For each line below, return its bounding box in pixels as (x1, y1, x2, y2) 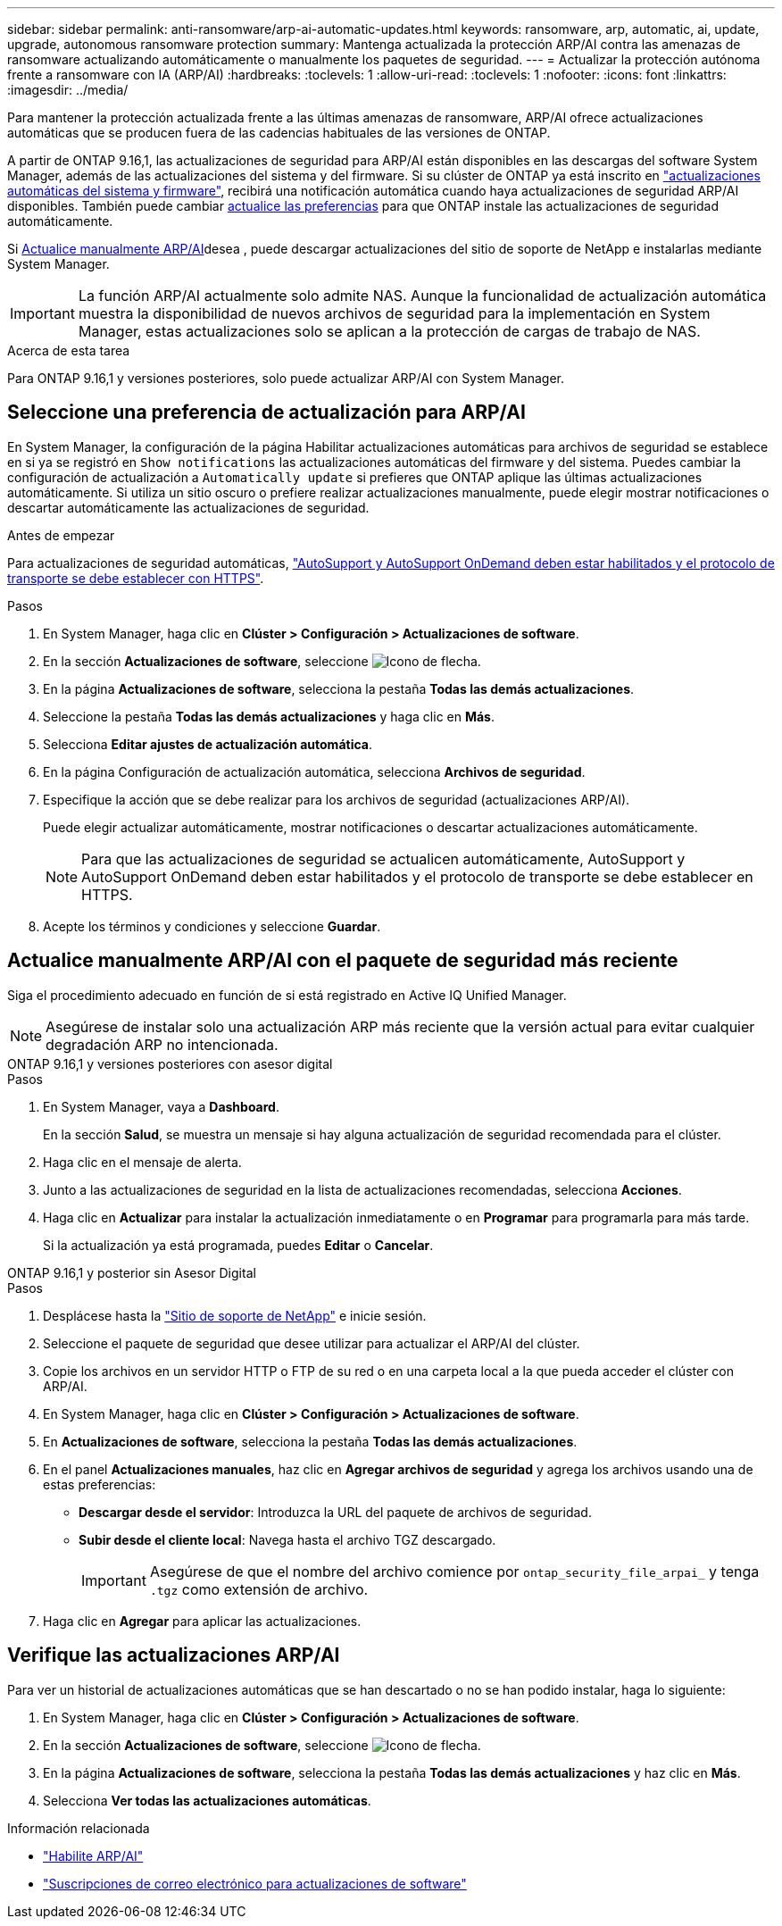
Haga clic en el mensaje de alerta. (43, 1154, 242, 1170)
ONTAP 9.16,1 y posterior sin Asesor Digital (7, 1264, 256, 1280)
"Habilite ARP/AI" (43, 1847, 144, 1863)
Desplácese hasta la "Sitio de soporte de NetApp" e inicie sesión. (43, 1307, 427, 1323)
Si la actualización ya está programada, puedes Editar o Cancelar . (43, 1237, 434, 1253)
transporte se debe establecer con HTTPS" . (7, 570, 264, 586)
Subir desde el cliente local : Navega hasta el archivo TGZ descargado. (79, 1531, 496, 1547)
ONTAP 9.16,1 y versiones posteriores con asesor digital (7, 1055, 333, 1071)
